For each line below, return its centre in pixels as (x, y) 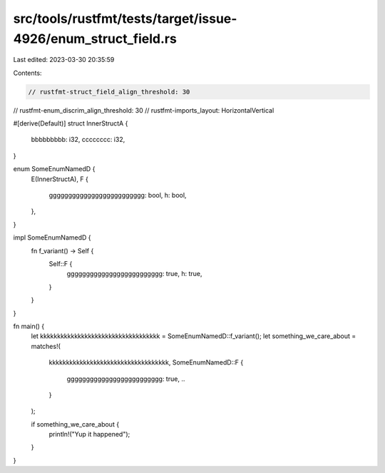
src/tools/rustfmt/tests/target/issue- (125, 19)
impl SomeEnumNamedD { (52, 238)
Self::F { (61, 264)
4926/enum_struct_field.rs (95, 39)
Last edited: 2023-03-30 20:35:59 (64, 60)
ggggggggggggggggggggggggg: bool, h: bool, (118, 195)
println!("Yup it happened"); (89, 434)
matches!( (46, 346)
